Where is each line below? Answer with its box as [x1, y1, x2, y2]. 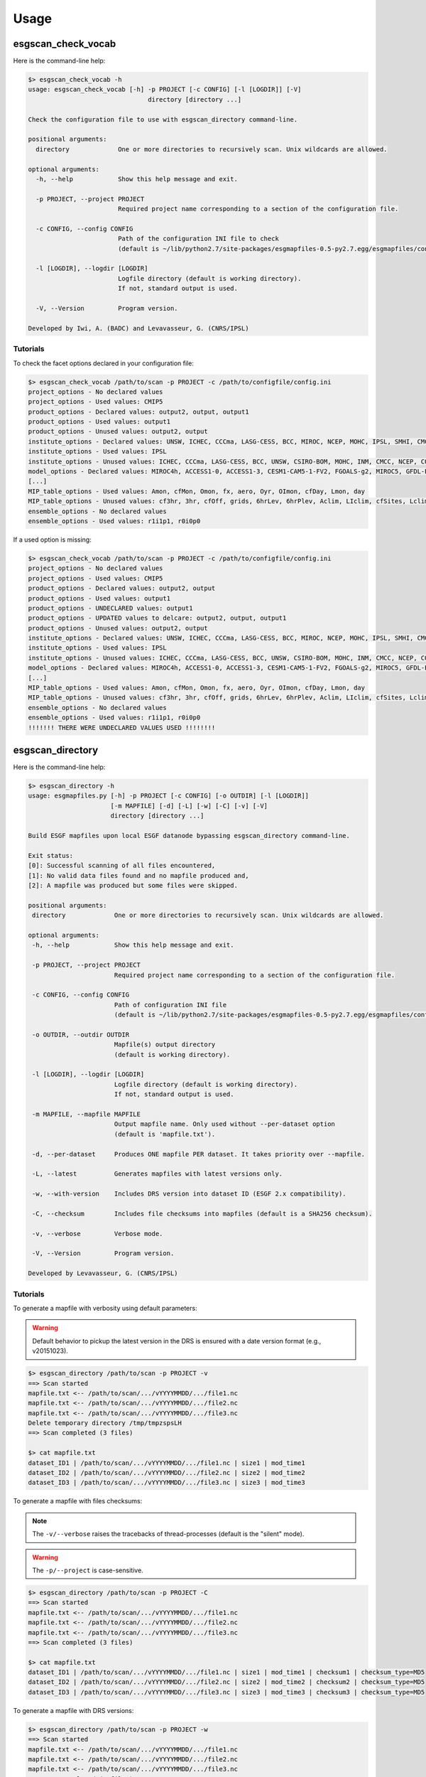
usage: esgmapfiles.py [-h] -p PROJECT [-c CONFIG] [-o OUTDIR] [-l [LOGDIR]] [28, 792, 309, 800]
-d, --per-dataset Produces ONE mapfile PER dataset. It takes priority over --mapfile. [32, 1150, 366, 1158]
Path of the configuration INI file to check [117, 235, 280, 243]
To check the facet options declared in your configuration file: [13, 359, 195, 367]
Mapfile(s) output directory [114, 1041, 216, 1048]
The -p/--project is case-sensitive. [32, 1566, 143, 1574]
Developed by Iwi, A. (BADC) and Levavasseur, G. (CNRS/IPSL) [28, 324, 249, 332]
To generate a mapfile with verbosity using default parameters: [13, 1304, 198, 1312]
